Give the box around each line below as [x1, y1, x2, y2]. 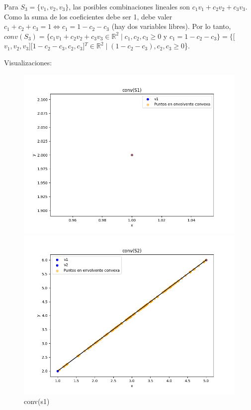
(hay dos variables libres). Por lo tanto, [111, 21, 231, 31]
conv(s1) [24, 396, 50, 406]
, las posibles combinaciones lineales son [69, 1, 190, 11]
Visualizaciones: [4, 57, 52, 67]
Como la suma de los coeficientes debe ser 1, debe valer [4, 11, 172, 21]
